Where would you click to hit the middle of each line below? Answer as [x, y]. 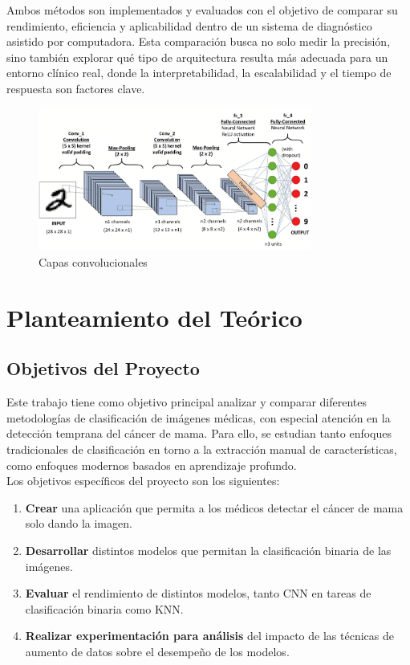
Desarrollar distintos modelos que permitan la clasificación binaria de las [208, 550]
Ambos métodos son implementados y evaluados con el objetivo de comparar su [202, 10]
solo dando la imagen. [79, 523]
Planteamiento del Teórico [154, 317]
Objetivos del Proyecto [103, 368]
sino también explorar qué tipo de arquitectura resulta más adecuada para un [197, 57]
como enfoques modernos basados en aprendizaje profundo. [152, 465]
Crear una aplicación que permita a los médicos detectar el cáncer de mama [214, 507]
